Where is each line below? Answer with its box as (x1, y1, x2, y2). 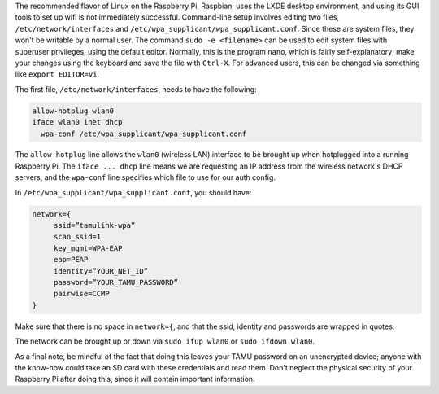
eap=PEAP (53, 255, 89, 265)
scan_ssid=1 (53, 232, 102, 242)
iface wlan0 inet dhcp (32, 118, 123, 127)
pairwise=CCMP (53, 289, 110, 299)
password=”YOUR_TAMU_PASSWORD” (53, 278, 179, 287)
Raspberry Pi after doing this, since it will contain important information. (15, 374, 255, 384)
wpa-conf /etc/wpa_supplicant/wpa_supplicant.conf (41, 129, 247, 138)
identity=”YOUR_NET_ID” (53, 266, 149, 276)
